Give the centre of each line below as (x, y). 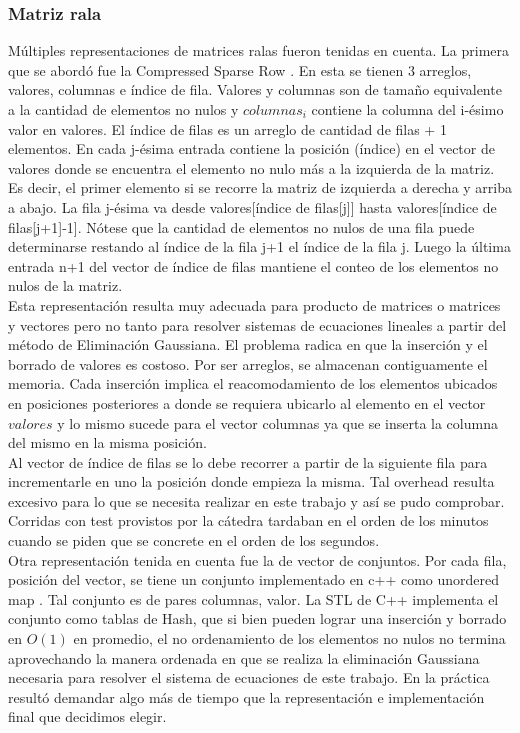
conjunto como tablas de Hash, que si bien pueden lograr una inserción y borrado (257, 618)
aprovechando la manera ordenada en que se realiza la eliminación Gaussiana (244, 657)
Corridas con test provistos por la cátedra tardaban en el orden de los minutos (248, 520)
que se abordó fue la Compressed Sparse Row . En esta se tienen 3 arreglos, (240, 69)
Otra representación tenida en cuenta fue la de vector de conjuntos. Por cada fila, (257, 559)
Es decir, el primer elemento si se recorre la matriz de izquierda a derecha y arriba (260, 187)
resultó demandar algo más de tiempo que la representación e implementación (246, 696)
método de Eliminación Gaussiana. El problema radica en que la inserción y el (248, 344)
